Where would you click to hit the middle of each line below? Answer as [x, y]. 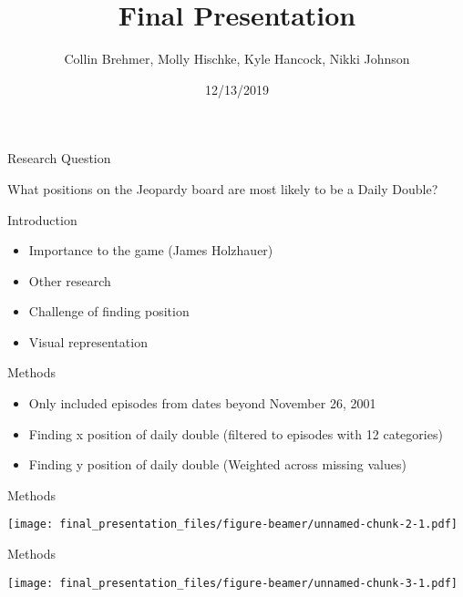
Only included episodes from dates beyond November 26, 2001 [202, 403]
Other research [70, 280]
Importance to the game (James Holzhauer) [151, 250]
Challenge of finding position [109, 311]
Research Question [59, 158]
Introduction [42, 219]
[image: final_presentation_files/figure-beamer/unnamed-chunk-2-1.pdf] [232, 525]
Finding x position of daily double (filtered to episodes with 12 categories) [236, 433]
